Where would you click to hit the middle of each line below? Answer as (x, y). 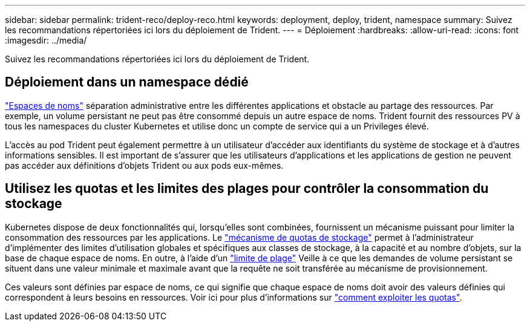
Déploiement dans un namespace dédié (127, 82)
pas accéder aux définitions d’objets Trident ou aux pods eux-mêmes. (144, 165)
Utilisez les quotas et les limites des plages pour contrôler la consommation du (247, 189)
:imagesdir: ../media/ (46, 40)
